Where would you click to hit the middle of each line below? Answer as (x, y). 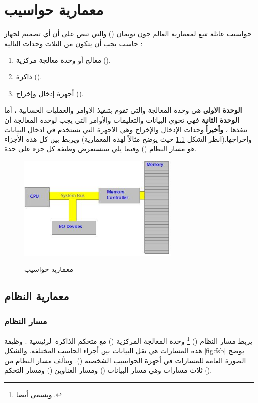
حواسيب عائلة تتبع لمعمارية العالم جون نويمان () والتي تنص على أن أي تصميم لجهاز (128, 34)
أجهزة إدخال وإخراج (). (50, 93)
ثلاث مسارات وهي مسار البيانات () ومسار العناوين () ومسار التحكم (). (108, 370)
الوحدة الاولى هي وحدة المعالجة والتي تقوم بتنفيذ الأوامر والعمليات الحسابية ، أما (123, 110)
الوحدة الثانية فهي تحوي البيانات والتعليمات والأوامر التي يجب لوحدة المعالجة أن (122, 119)
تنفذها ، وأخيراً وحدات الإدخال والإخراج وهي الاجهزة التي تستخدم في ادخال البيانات (126, 129)
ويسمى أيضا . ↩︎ (39, 394)
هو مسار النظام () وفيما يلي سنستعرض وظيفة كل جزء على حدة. (101, 149)
